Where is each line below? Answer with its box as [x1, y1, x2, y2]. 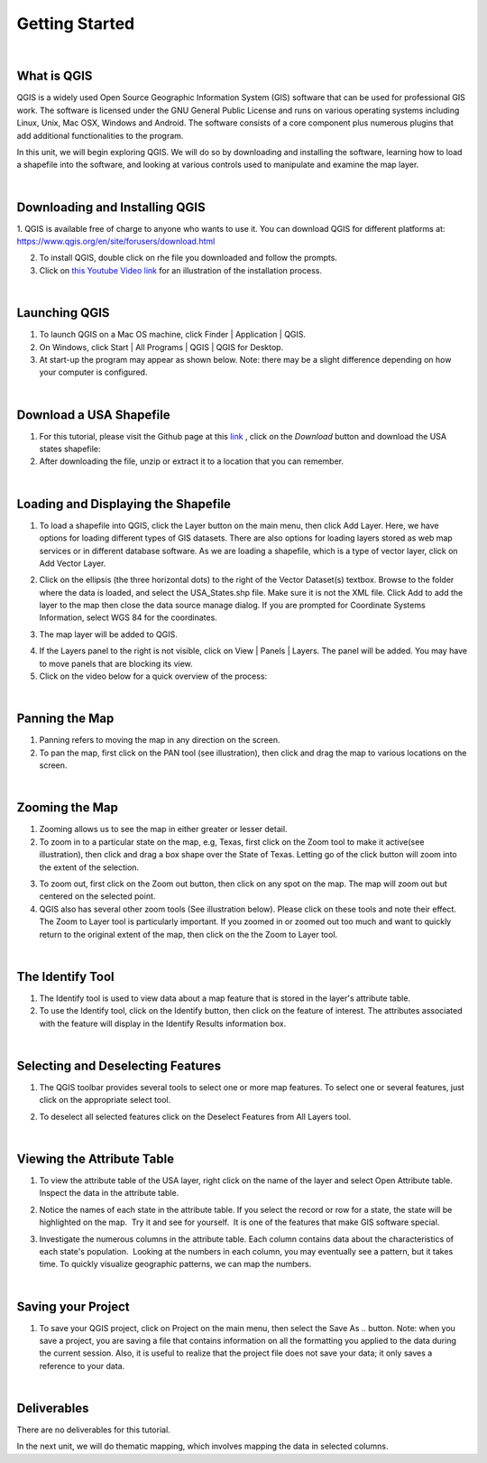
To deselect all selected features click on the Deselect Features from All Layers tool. [39, 1111, 352, 1122]
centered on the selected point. [39, 891, 156, 902]
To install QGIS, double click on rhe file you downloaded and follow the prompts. [39, 253, 338, 264]
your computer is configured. [39, 366, 148, 378]
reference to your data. [39, 1360, 125, 1371]
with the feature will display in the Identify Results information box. [39, 1018, 287, 1029]
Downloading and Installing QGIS [16, 199, 207, 215]
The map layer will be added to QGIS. [39, 628, 178, 640]
